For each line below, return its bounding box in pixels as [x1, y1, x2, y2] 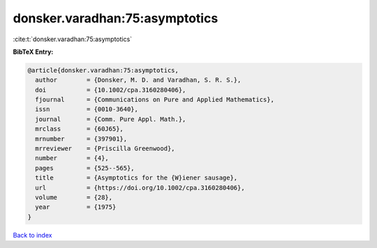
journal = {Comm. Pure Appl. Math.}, [35, 115, 186, 123]
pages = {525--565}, [35, 164, 135, 172]
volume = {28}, [35, 194, 113, 201]
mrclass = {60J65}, [35, 125, 124, 133]
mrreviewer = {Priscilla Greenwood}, [35, 145, 175, 153]
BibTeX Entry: [13, 48, 54, 56]
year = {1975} [35, 203, 117, 211]
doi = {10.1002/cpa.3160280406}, [35, 86, 186, 94]
